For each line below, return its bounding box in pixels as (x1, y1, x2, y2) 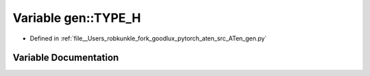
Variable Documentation (12, 52, 119, 64)
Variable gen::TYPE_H (12, 10, 141, 25)
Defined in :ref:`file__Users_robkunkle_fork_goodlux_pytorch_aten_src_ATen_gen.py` (29, 34, 267, 42)
